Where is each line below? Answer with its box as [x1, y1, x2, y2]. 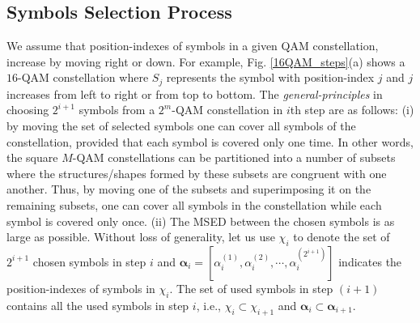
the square [6, 149, 58, 166]
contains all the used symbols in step [6, 296, 189, 313]
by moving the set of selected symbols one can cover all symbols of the [6, 117, 356, 134]
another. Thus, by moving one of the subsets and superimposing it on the [6, 181, 371, 198]
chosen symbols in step [32, 253, 146, 270]
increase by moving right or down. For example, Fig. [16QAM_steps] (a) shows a [6, 53, 405, 70]
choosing [6, 101, 49, 118]
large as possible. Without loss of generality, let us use [6, 228, 275, 245]
